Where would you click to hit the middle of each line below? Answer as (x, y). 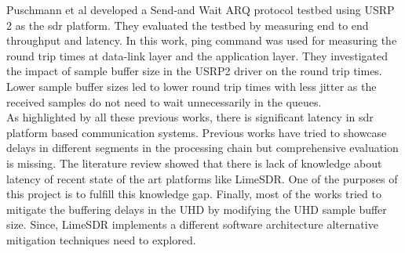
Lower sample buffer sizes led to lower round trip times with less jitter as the (192, 86)
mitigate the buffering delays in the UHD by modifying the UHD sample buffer (197, 209)
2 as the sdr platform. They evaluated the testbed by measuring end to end (188, 25)
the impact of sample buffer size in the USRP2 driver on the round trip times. (194, 71)
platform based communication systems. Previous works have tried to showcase (197, 132)
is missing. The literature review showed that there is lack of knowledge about (194, 163)
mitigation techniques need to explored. (101, 239)
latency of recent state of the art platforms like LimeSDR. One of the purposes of (202, 178)
